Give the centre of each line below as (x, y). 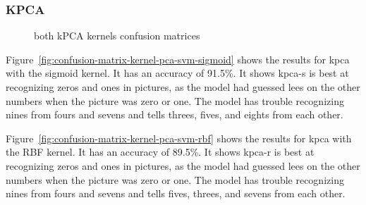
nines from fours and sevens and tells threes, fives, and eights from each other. (175, 114)
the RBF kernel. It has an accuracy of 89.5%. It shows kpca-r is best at (160, 152)
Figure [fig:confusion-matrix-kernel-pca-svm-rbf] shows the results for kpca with (179, 138)
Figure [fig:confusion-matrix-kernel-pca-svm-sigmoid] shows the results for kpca (178, 59)
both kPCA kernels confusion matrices (117, 36)
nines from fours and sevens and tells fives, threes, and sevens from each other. (176, 193)
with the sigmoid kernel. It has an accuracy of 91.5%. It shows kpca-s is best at (177, 73)
